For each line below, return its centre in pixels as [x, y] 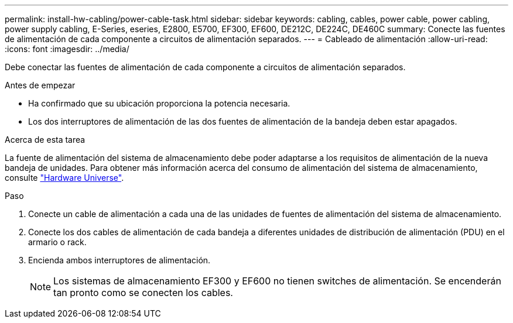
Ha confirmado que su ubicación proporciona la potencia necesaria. [159, 103]
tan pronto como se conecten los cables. [143, 293]
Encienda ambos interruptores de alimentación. [119, 260]
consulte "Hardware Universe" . [64, 178]
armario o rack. [57, 242]
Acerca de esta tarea [45, 140]
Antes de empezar [40, 85]
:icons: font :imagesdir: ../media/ [67, 49]
